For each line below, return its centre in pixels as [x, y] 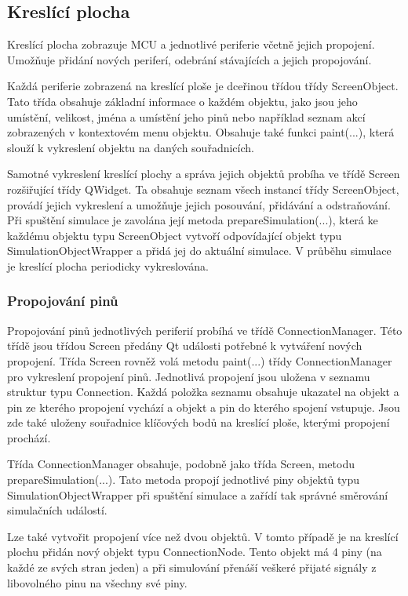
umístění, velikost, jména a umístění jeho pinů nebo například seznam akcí [186, 116]
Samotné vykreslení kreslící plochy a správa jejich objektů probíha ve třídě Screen [204, 174]
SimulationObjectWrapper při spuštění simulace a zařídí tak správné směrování [198, 494]
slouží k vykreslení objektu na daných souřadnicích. [131, 147]
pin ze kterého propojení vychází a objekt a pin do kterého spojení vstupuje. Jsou [204, 407]
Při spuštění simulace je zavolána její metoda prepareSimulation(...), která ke [193, 220]
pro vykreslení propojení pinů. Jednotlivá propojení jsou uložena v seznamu [189, 376]
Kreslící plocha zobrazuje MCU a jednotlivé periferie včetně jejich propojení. [191, 44]
